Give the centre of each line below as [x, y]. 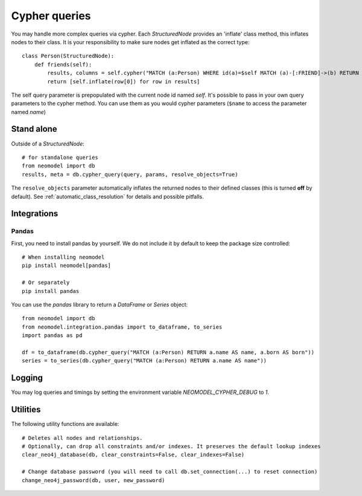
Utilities [26, 410]
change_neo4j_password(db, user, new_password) [94, 480]
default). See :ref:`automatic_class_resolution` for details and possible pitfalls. [108, 196]
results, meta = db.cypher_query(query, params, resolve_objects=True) [130, 174]
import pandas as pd [52, 336]
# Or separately [46, 283]
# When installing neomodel [63, 257]
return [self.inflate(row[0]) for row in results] [124, 81]
